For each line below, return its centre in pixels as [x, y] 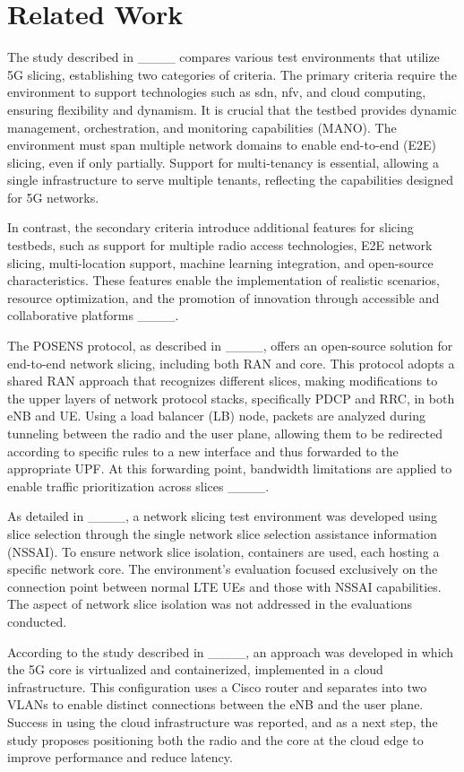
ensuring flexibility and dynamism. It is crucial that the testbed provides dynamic [232, 109]
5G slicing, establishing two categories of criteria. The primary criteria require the [232, 74]
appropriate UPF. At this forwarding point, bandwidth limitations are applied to [230, 468]
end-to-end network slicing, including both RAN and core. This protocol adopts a [231, 363]
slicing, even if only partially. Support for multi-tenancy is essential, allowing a [223, 162]
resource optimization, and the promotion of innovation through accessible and [223, 297]
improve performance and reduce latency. [120, 757]
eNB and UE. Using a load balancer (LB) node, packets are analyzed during [216, 416]
